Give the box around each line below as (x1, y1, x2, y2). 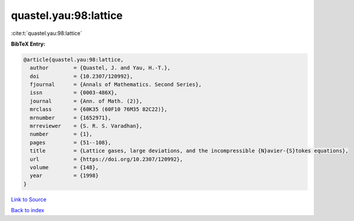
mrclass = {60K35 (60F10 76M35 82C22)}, (30, 106, 168, 113)
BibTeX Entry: (11, 40, 46, 47)
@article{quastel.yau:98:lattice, (23, 56, 124, 63)
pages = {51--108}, (30, 139, 111, 146)
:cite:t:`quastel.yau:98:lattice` (11, 30, 82, 37)
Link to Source (11, 196, 47, 203)
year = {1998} (30, 172, 99, 179)
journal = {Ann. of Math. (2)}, (30, 98, 142, 104)
